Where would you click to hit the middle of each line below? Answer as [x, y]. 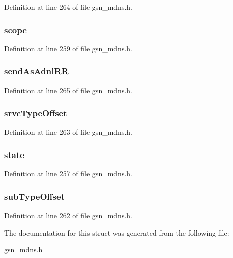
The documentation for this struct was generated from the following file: [117, 232]
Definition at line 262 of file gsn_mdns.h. [68, 215]
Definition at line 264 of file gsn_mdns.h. [68, 7]
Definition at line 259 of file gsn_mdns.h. [68, 48]
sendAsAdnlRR [36, 71]
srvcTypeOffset [36, 113]
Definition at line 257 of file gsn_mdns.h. [68, 174]
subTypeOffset [34, 196]
